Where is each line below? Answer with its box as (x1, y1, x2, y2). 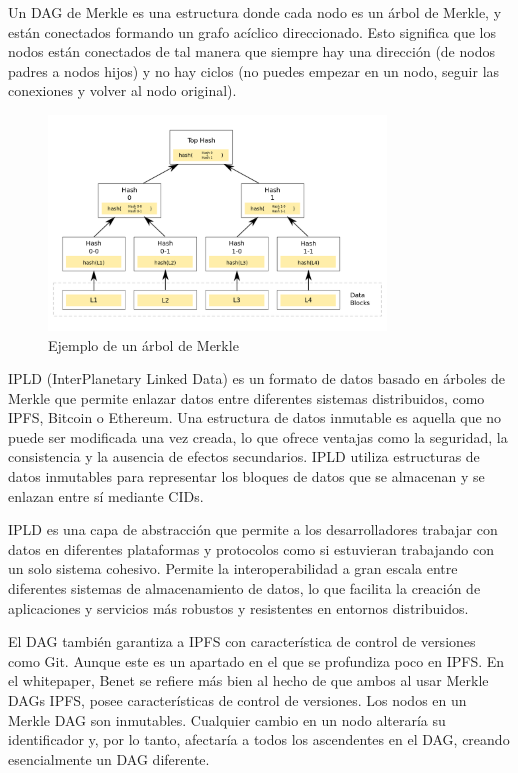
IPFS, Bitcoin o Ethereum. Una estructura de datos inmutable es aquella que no (8, 407, 502, 428)
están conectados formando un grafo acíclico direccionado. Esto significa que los (8, 21, 496, 42)
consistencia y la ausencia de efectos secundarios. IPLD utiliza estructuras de (8, 446, 480, 467)
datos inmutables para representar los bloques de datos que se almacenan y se (8, 466, 485, 487)
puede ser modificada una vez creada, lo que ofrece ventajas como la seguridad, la (8, 426, 508, 447)
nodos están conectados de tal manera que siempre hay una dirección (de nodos (8, 41, 495, 62)
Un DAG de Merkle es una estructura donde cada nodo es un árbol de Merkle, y (8, 2, 502, 22)
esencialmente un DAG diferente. (8, 748, 210, 769)
